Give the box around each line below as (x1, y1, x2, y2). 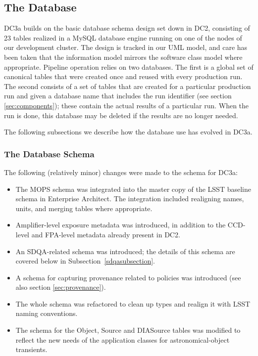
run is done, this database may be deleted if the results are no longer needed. (4, 110, 238, 120)
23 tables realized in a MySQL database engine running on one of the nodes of (4, 32, 242, 43)
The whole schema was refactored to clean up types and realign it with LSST (15, 298, 251, 309)
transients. (15, 344, 48, 355)
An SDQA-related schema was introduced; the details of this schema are (15, 246, 235, 256)
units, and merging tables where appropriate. (15, 203, 153, 213)
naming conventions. (15, 308, 78, 318)
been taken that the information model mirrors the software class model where (4, 51, 243, 62)
